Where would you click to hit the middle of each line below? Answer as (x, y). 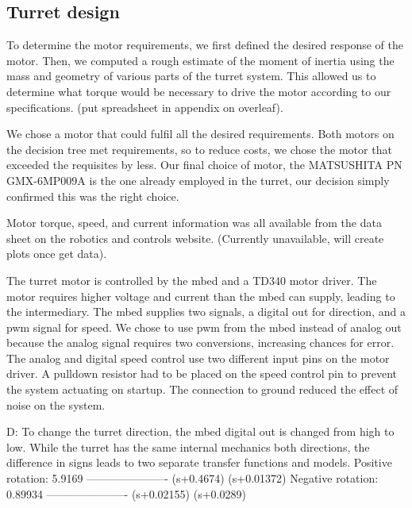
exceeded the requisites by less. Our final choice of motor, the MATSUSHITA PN (204, 165)
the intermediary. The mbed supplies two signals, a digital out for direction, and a (206, 312)
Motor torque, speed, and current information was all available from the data (194, 223)
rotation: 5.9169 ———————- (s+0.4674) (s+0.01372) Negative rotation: (193, 478)
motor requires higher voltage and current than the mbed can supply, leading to (201, 296)
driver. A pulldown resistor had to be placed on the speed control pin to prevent (202, 373)
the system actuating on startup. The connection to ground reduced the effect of (202, 389)
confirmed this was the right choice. (93, 196)
